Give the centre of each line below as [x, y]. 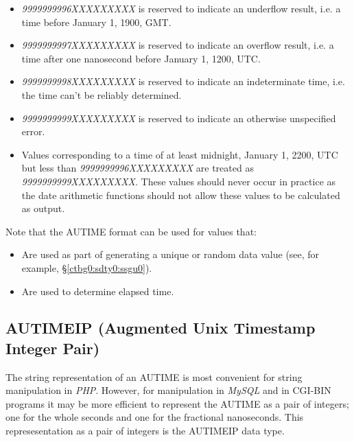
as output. [43, 208]
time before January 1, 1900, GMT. [96, 22]
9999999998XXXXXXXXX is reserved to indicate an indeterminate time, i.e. [183, 81]
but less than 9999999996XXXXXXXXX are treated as [138, 168]
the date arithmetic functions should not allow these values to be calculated [181, 195]
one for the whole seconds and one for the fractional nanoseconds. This [155, 417]
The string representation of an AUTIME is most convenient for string [154, 376]
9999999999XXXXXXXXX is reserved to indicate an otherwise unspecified [179, 118]
